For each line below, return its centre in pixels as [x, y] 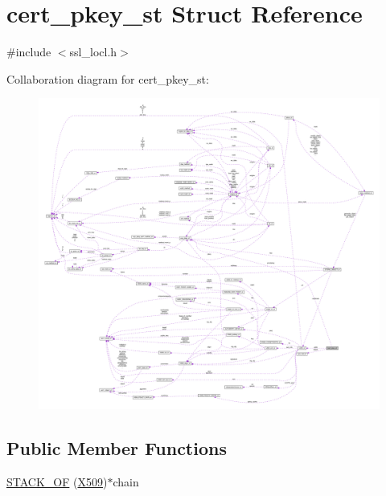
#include [29, 52]
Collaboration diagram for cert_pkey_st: [108, 78]
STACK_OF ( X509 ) [57, 481]
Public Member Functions [117, 448]
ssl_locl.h [93, 52]
